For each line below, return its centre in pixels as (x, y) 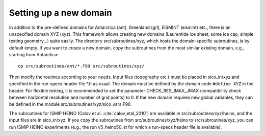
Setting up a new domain (61, 13)
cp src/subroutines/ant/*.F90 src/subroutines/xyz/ (81, 66)
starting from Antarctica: (34, 55)
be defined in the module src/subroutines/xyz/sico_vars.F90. (70, 104)
